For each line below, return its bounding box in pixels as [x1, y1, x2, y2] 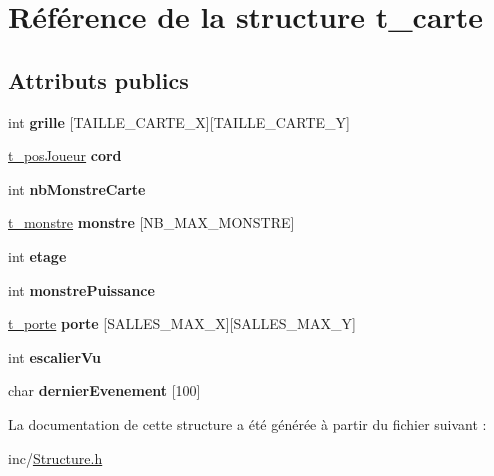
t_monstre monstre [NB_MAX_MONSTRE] [8, 212, 295, 233]
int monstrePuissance [8, 279, 155, 300]
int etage [8, 245, 67, 266]
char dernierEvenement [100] [8, 380, 201, 401]
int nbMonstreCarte [8, 178, 146, 199]
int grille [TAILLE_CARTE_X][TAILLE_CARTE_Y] [8, 111, 350, 132]
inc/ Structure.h [8, 447, 103, 468]
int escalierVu [8, 346, 101, 367]
